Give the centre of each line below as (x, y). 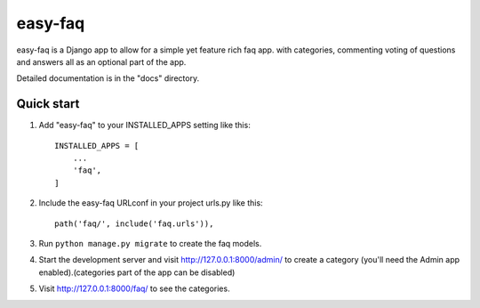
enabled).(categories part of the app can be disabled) (137, 272)
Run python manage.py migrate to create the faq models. (150, 243)
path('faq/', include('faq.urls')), (134, 223)
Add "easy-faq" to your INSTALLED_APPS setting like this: (144, 126)
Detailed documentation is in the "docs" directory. (108, 78)
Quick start (48, 104)
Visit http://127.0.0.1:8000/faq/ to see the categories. (134, 288)
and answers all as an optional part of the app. (101, 61)
